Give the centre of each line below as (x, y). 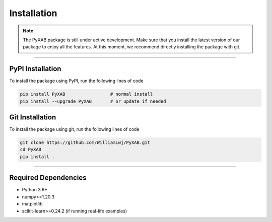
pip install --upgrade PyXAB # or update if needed (93, 101)
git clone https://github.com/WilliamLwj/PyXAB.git (85, 143)
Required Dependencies (48, 178)
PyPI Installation (35, 69)
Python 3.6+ (35, 190)
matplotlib (32, 204)
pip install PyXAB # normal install (86, 94)
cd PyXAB (31, 150)
